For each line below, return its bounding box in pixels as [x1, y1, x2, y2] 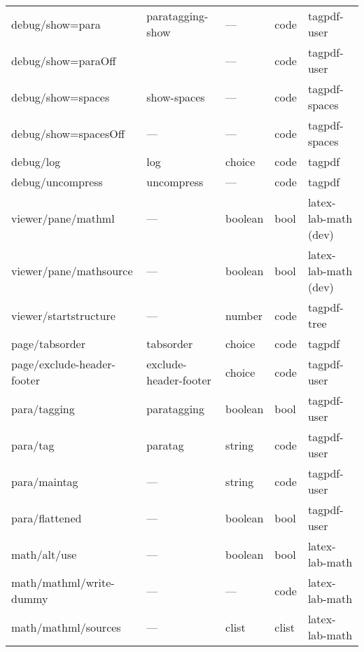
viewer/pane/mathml [11, 210, 115, 226]
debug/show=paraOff [11, 52, 116, 69]
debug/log [11, 153, 61, 169]
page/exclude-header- [11, 356, 115, 372]
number [225, 307, 263, 324]
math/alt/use [11, 546, 77, 562]
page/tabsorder [11, 335, 85, 352]
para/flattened [11, 509, 82, 526]
